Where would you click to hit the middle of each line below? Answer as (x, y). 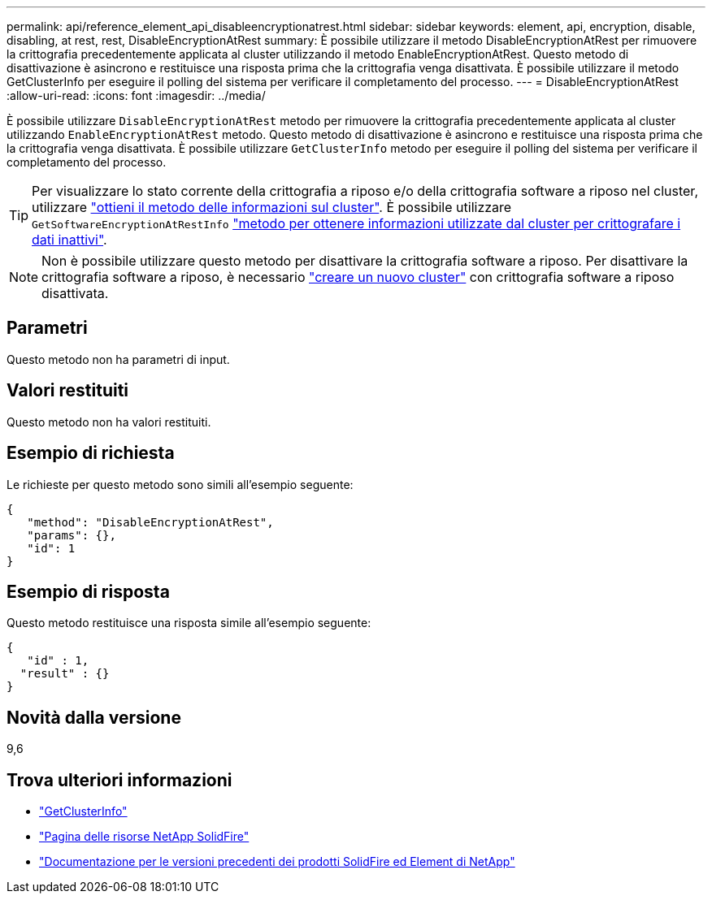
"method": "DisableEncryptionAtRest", (150, 522)
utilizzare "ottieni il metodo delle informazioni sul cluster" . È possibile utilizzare (272, 207)
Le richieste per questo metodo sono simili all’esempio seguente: (180, 484)
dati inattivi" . (69, 240)
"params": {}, (72, 535)
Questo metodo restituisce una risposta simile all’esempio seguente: (189, 623)
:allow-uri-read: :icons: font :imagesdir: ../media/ (136, 95)
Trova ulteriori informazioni (119, 780)
